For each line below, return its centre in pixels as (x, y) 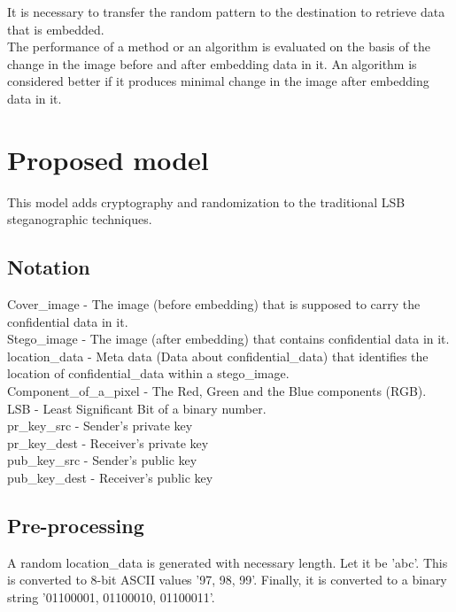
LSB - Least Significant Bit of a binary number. (137, 408)
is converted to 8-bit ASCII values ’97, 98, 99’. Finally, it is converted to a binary (227, 580)
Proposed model (108, 159)
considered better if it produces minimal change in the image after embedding (218, 81)
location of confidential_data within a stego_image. (148, 373)
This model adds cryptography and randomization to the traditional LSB (206, 201)
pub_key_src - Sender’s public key (102, 460)
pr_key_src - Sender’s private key (100, 426)
